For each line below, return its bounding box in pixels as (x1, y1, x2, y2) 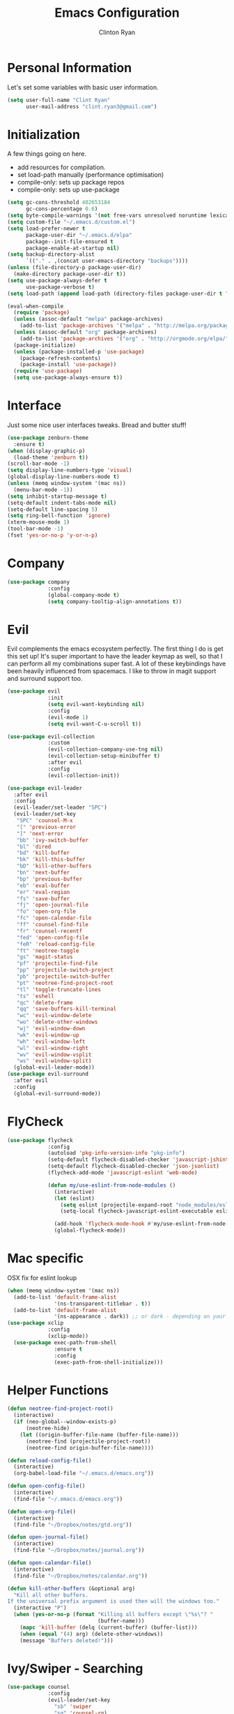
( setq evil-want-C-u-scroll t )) (47, 720, 141, 728)
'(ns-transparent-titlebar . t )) (54, 1300, 151, 1307)
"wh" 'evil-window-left (16, 1038, 86, 1045)
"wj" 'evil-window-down (16, 1025, 86, 1032)
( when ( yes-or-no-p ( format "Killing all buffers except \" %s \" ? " (13, 1611, 214, 1618)
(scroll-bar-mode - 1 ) (7, 460, 70, 468)
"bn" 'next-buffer (16, 869, 70, 877)
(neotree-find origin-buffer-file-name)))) (25, 1444, 155, 1451)
